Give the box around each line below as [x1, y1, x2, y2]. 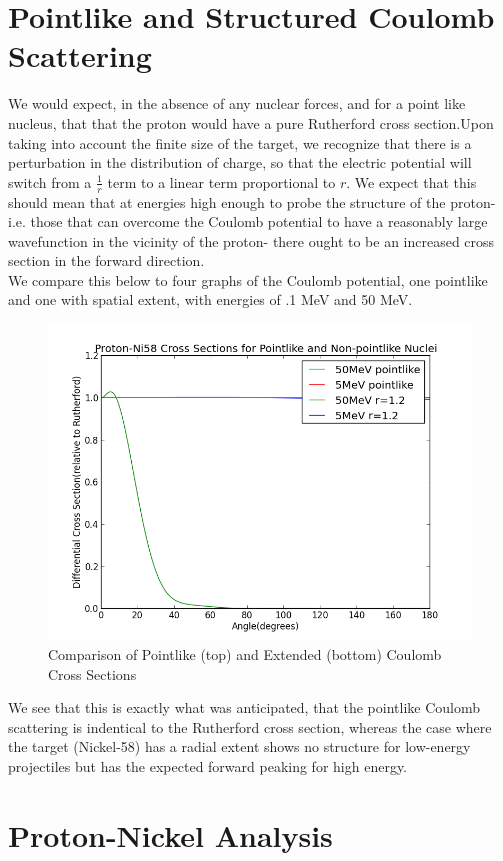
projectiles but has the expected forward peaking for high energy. [8, 756, 407, 777]
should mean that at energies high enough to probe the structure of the [8, 191, 446, 212]
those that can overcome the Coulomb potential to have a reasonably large [30, 211, 488, 232]
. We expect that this [346, 171, 477, 192]
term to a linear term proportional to [107, 171, 336, 192]
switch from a [8, 171, 92, 192]
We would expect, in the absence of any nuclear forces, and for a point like [8, 93, 466, 114]
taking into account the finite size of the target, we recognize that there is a [8, 132, 472, 153]
